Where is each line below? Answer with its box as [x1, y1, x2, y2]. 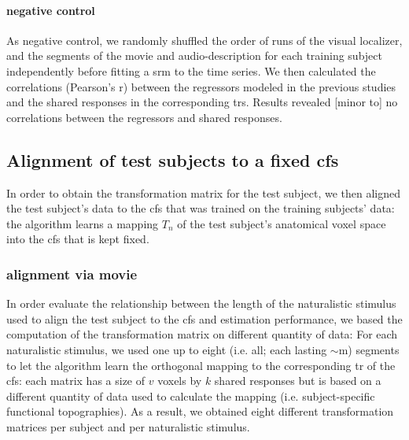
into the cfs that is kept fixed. [6, 231, 149, 247]
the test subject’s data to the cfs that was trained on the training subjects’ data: [6, 200, 395, 216]
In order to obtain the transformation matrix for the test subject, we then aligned [6, 184, 400, 201]
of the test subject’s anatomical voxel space [177, 215, 386, 231]
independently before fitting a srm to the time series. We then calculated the [6, 62, 376, 79]
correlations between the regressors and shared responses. [6, 109, 282, 125]
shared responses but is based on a [214, 372, 381, 389]
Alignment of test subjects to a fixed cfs [6, 147, 339, 172]
